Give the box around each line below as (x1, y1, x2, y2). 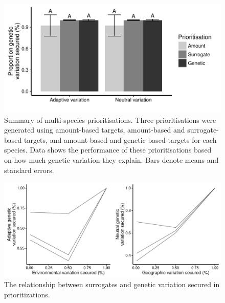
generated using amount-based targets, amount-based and (4, 124, 185, 135)
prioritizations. (4, 289, 50, 299)
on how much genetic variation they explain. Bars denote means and (4, 154, 219, 165)
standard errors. (4, 164, 54, 175)
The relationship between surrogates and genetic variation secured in (4, 279, 220, 290)
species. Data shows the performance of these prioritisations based (4, 144, 212, 155)
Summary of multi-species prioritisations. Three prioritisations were (4, 114, 216, 125)
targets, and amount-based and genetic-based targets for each (24, 134, 217, 145)
